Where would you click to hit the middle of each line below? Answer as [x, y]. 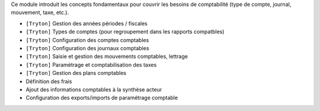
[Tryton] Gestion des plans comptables [76, 73]
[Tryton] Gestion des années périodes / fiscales [87, 23]
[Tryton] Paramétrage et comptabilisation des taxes [91, 64]
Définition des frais [49, 81]
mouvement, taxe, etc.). [40, 12]
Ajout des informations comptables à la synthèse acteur [94, 89]
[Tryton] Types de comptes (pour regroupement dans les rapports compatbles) [125, 32]
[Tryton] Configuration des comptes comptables [87, 40]
